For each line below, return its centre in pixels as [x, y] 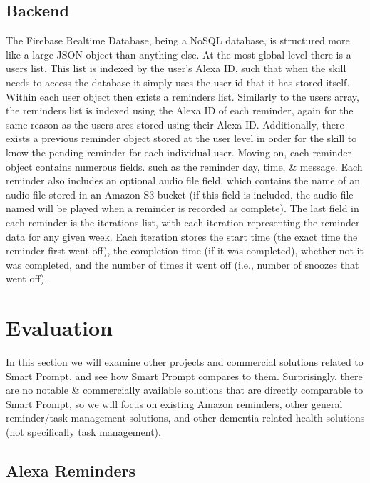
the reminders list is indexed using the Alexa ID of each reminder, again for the [180, 110]
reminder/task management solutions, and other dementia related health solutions [185, 418]
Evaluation [59, 328]
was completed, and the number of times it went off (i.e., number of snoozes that [183, 264]
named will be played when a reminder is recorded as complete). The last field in [183, 208]
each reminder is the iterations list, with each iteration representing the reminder [183, 222]
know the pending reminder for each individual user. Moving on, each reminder [179, 152]
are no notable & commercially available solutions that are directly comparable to [185, 390]
